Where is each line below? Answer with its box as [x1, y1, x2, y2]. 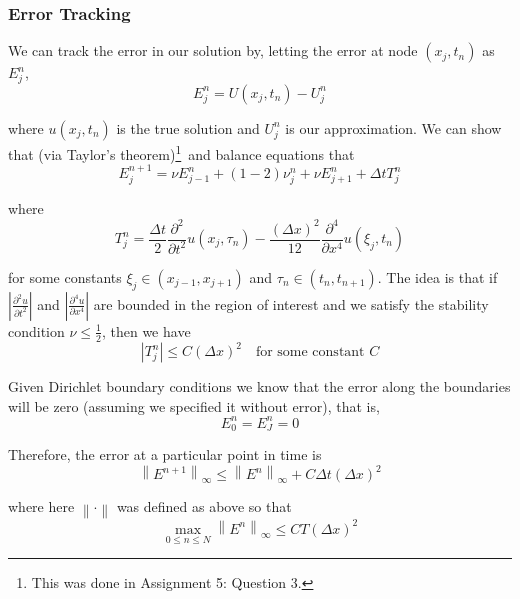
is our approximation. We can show [285, 117, 502, 138]
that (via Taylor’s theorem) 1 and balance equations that [8, 140, 355, 164]
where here [8, 496, 75, 517]
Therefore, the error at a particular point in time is [8, 444, 322, 465]
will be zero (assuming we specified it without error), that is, [8, 395, 380, 416]
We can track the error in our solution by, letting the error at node [8, 40, 418, 61]
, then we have [101, 320, 191, 341]
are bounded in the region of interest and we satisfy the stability [93, 293, 489, 314]
